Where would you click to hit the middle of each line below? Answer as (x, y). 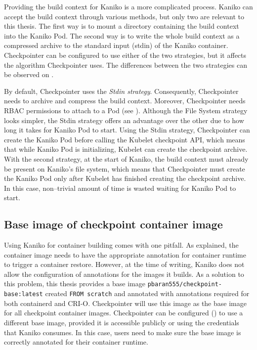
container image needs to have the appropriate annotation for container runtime (125, 254)
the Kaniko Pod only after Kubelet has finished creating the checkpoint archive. (125, 178)
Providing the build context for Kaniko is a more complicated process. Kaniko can (128, 6)
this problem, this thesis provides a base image (75, 284)
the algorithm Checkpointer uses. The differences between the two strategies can (126, 65)
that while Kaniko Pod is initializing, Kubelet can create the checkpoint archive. (126, 149)
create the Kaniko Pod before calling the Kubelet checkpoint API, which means (125, 139)
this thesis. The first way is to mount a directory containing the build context (122, 26)
